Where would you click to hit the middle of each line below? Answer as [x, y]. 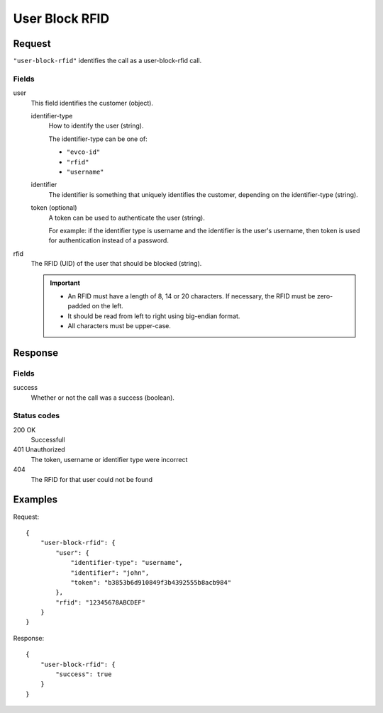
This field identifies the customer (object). [92, 103]
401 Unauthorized [39, 449]
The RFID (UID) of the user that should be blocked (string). [116, 264]
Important [65, 283]
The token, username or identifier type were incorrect [109, 459]
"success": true [84, 674]
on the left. [107, 306]
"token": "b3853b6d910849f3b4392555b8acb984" [151, 582]
